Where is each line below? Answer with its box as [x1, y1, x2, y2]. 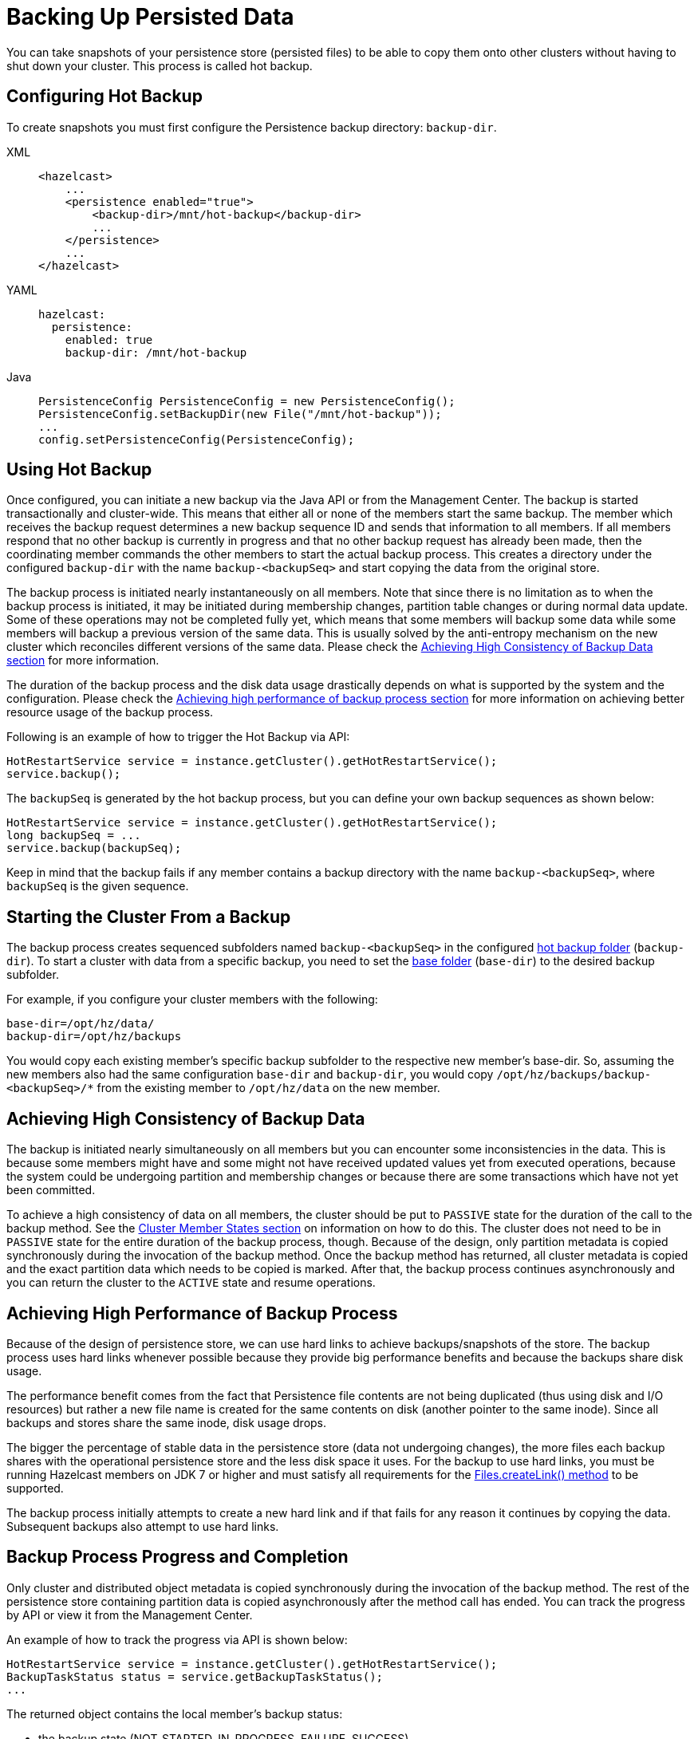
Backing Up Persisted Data [6, 3, 294, 30]
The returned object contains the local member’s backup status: [6, 1706, 343, 1721]
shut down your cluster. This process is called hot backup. [6, 58, 313, 73]
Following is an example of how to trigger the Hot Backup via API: [6, 730, 350, 744]
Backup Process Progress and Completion [6, 1547, 349, 1567]
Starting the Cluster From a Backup [6, 906, 291, 927]
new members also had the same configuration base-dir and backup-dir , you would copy [6, 1067, 494, 1082]
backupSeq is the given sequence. [6, 879, 189, 893]
